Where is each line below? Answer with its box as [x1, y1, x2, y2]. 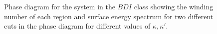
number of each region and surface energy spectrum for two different [4, 11, 214, 21]
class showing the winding [134, 1, 214, 11]
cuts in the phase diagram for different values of [4, 21, 151, 31]
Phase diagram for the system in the [4, 1, 115, 11]
